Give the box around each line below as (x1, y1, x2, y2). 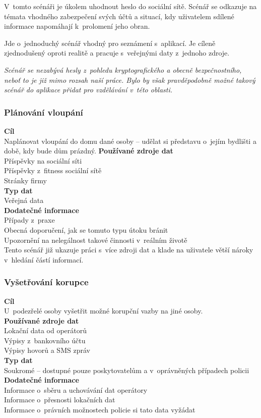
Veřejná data (4, 195, 44, 205)
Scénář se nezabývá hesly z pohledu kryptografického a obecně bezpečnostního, (4, 64, 242, 75)
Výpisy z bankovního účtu (4, 335, 86, 345)
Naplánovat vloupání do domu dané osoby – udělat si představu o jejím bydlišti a (4, 135, 256, 146)
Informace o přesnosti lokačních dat (4, 394, 115, 405)
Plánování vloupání (4, 106, 83, 118)
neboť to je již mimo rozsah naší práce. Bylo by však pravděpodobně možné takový (4, 74, 255, 85)
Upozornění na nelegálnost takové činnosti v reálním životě (4, 234, 187, 245)
